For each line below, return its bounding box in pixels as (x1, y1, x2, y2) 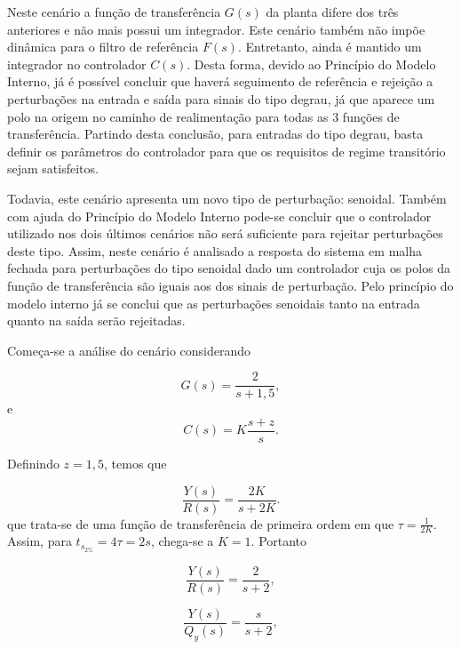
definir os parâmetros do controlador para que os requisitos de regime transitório (7, 141, 446, 160)
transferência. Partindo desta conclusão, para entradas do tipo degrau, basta (7, 124, 424, 143)
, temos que (104, 454, 167, 472)
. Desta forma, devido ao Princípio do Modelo (187, 54, 436, 73)
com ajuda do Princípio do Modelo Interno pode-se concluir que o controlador (7, 206, 432, 225)
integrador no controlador (7, 54, 147, 73)
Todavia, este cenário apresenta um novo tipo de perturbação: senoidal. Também (7, 188, 447, 207)
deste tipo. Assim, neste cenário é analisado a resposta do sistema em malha (7, 241, 422, 260)
